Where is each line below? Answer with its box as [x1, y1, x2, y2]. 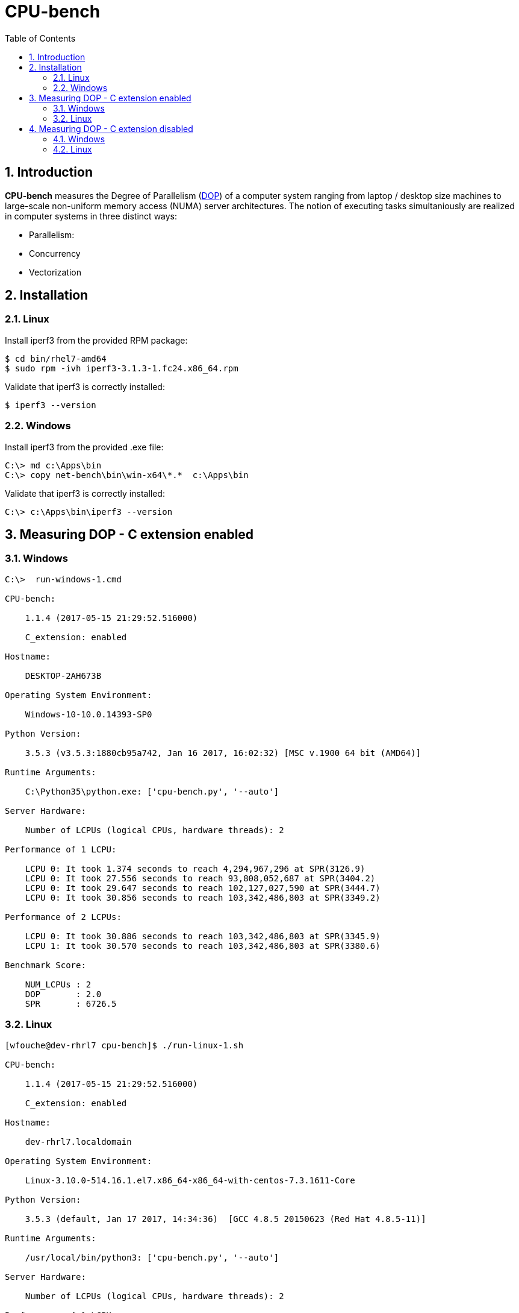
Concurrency [29, 248, 81, 259]
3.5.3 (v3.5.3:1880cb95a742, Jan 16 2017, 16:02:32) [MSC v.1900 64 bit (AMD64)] [25, 748, 421, 758]
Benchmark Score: [5, 960, 86, 970]
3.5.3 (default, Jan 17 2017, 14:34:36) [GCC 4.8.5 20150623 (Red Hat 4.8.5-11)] [25, 1214, 426, 1224]
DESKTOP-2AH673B [25, 670, 102, 681]
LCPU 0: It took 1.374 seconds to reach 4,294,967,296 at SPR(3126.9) [25, 863, 365, 874]
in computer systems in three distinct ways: [5, 210, 178, 221]
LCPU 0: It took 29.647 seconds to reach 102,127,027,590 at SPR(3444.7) [25, 883, 381, 893]
